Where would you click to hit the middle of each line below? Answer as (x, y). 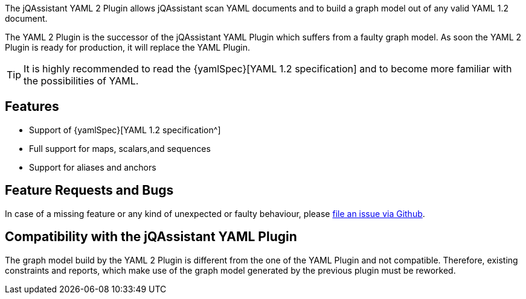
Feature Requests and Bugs (89, 190)
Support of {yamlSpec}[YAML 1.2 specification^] (125, 130)
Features (32, 107)
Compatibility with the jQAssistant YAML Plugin (151, 237)
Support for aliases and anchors (93, 167)
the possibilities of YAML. (81, 81)
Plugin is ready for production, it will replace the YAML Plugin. (128, 47)
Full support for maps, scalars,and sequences (120, 148)
